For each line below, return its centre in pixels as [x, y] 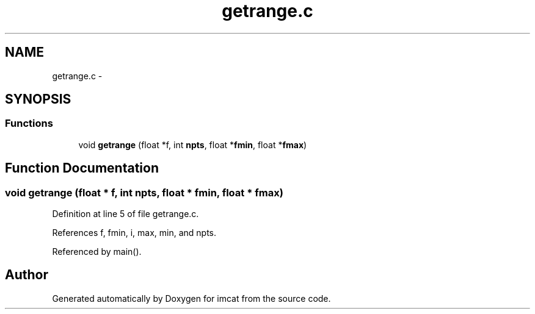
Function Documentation [82, 168]
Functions [29, 123]
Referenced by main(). [97, 252]
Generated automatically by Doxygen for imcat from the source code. [191, 298]
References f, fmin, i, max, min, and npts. [134, 233]
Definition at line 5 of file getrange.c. [126, 214]
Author [27, 275]
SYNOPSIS [38, 99]
